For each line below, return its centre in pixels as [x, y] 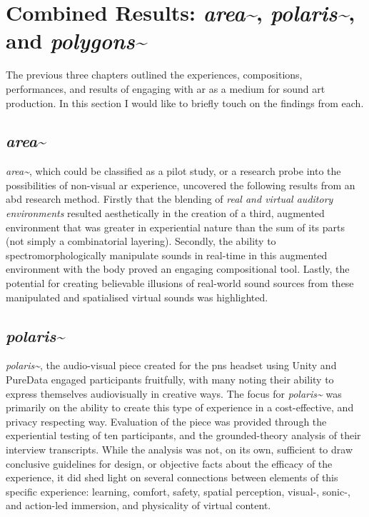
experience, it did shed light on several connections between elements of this [172, 477]
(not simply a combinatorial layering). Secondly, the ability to [141, 241]
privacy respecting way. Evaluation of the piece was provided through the [166, 421]
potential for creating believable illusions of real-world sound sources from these [180, 283]
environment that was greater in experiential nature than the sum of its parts [175, 227]
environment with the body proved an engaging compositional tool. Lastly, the [178, 269]
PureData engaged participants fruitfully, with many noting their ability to [170, 380]
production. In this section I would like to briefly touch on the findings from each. [185, 102]
